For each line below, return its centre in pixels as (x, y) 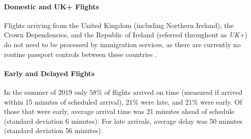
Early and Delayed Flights (49, 73)
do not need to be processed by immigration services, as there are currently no (122, 44)
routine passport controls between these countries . (80, 54)
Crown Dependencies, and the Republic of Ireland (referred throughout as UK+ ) (126, 35)
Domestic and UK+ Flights (51, 6)
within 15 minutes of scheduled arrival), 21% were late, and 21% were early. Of (123, 101)
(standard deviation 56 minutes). (53, 130)
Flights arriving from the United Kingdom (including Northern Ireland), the (119, 25)
